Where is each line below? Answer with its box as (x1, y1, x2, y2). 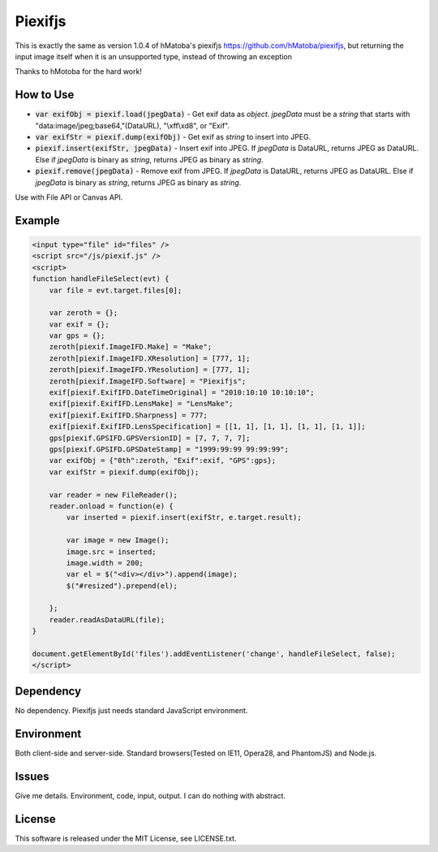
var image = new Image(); (66, 536, 170, 545)
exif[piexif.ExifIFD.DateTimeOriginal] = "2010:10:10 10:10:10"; (49, 388, 315, 397)
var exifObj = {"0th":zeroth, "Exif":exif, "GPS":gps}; (49, 456, 277, 465)
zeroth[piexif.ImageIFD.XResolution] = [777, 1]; (49, 353, 251, 363)
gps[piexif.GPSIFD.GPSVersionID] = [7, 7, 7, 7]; (49, 433, 251, 443)
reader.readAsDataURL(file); (49, 615, 165, 625)
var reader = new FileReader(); (49, 490, 178, 500)
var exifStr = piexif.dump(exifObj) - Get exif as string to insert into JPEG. (35, 132, 311, 142)
